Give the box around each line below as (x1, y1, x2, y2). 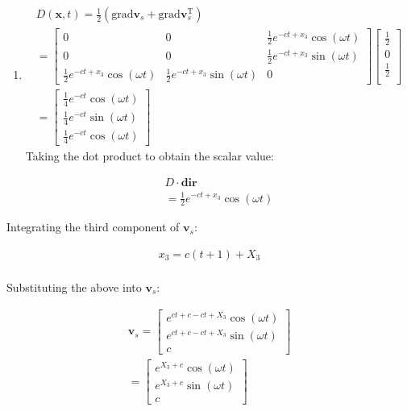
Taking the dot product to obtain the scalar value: (25, 147, 274, 164)
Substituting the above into (6, 279, 142, 295)
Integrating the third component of (6, 218, 180, 235)
